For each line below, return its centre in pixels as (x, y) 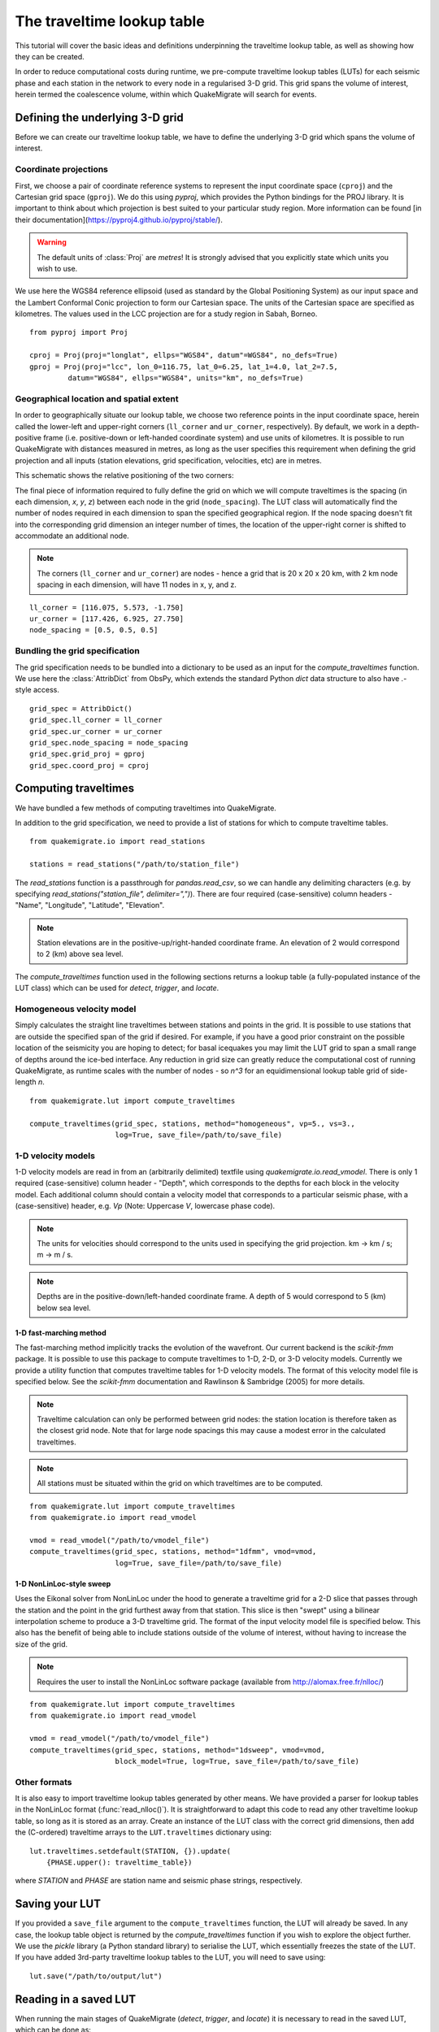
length (26, 1082)
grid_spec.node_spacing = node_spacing (109, 742)
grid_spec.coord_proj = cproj (90, 765)
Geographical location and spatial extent (97, 398)
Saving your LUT (58, 1904)
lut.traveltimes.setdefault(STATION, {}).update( (130, 1851)
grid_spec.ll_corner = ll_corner (96, 720)
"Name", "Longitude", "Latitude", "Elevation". (90, 905)
